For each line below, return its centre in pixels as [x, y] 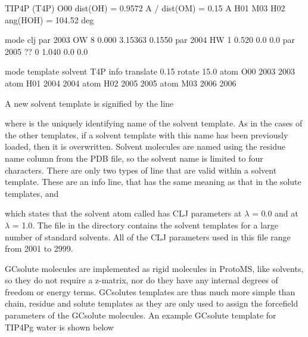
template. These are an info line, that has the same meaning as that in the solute [153, 182]
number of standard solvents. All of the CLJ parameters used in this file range [148, 236]
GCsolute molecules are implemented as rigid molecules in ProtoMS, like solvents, [154, 268]
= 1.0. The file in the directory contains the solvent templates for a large [145, 225]
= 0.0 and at [275, 213]
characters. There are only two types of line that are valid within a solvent [141, 170]
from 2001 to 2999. [39, 248]
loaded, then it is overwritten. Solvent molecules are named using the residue [145, 146]
